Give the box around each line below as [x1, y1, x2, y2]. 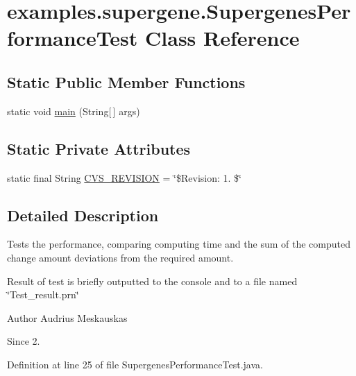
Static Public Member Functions [7, 71, 246, 92]
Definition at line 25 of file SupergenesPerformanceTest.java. [7, 357, 263, 371]
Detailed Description [7, 204, 159, 225]
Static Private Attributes [7, 137, 191, 159]
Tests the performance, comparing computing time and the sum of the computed [7, 237, 350, 251]
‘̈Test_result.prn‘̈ [7, 287, 79, 302]
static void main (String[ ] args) [7, 103, 140, 118]
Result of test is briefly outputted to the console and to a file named [7, 273, 298, 288]
